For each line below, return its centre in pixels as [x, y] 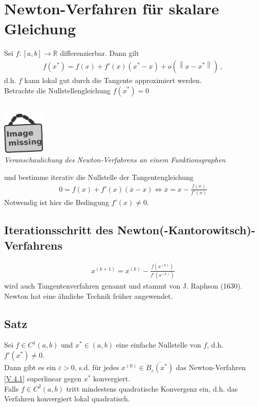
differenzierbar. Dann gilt [100, 53]
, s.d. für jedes [97, 367]
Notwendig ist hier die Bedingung [57, 202]
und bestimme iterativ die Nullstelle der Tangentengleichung [99, 177]
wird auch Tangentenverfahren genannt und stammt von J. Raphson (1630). [123, 286]
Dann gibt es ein [30, 367]
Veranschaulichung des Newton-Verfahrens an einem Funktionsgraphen [115, 160]
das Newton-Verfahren [211, 367]
